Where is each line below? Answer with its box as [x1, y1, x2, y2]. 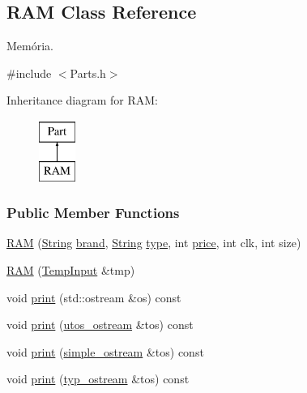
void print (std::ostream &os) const [6, 288, 181, 305]
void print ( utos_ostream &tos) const [6, 316, 194, 333]
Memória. [6, 37, 53, 54]
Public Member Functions [6, 203, 180, 223]
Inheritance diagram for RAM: [6, 92, 158, 109]
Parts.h [70, 64, 106, 81]
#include [6, 64, 52, 81]
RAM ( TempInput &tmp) [6, 261, 135, 278]
